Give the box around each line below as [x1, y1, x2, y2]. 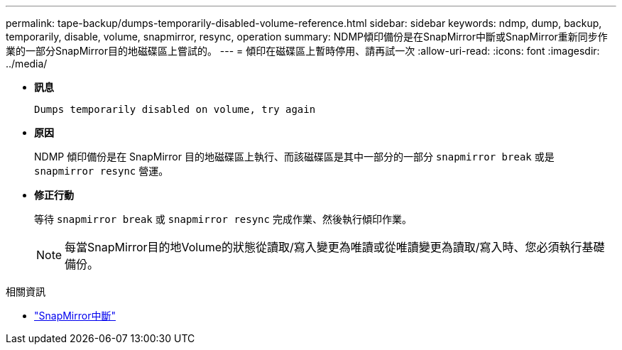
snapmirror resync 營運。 [34, 165, 169, 177]
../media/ [6, 58, 48, 70]
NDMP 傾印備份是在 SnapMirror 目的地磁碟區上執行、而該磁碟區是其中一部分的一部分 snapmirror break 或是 [34, 151, 555, 163]
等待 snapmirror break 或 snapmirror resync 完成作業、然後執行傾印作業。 [34, 213, 412, 225]
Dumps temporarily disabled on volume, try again [34, 104, 316, 115]
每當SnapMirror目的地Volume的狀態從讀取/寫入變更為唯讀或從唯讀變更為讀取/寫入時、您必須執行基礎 [65, 240, 605, 254]
